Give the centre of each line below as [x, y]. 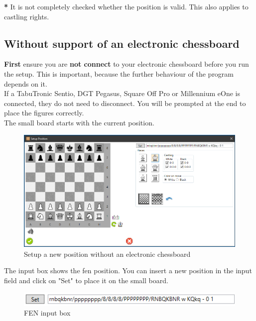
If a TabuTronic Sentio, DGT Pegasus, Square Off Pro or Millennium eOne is [122, 93]
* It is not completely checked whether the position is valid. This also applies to [126, 6]
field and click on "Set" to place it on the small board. [86, 280]
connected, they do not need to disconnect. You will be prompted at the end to [125, 103]
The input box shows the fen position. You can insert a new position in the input [128, 270]
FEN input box [47, 313]
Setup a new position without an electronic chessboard [107, 254]
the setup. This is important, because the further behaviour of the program [119, 73]
